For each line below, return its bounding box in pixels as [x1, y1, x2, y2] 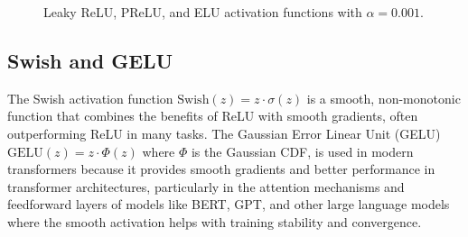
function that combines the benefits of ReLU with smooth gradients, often [7, 106, 418, 125]
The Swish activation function [7, 88, 173, 107]
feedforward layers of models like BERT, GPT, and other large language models [7, 195, 450, 214]
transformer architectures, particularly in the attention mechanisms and [7, 177, 405, 196]
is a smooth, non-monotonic [306, 88, 461, 107]
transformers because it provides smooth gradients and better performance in [7, 160, 435, 178]
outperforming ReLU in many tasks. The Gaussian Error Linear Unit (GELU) [7, 123, 441, 142]
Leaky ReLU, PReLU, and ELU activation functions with [43, 3, 362, 21]
